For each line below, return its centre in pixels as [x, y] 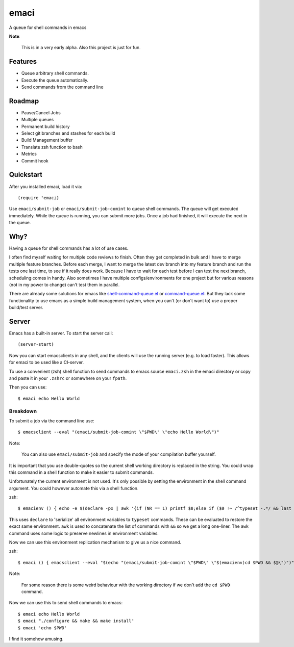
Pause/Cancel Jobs [41, 112]
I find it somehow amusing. [36, 639]
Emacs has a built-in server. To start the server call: [61, 333]
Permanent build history [46, 126]
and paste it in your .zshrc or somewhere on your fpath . [68, 378]
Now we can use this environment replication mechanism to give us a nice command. [95, 543]
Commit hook [35, 161]
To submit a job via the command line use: [52, 421]
